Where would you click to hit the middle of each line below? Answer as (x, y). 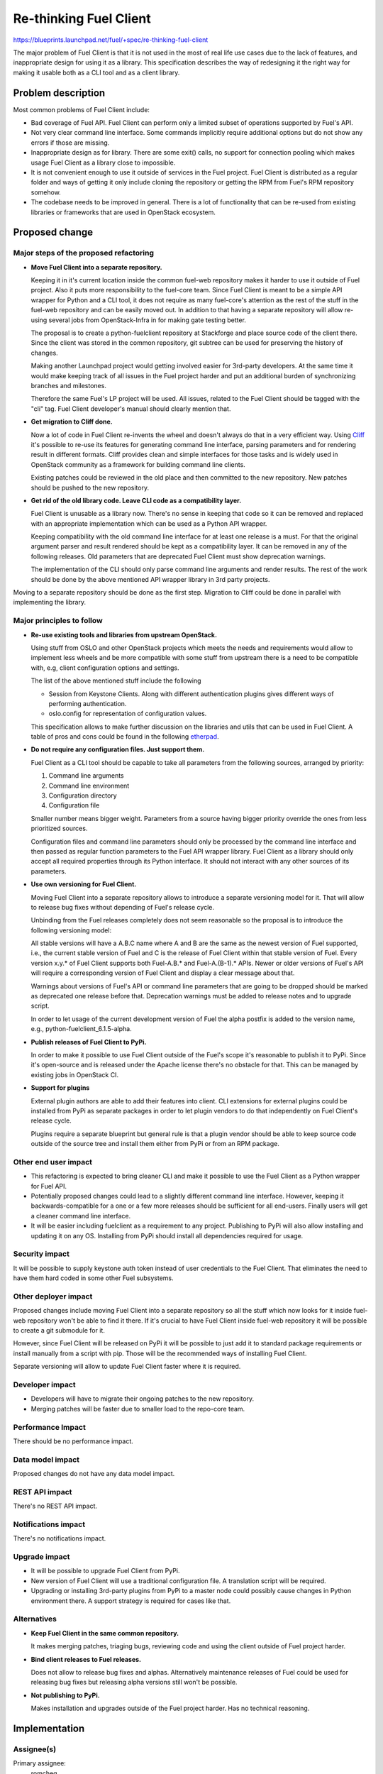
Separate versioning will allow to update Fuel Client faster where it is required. (127, 1367)
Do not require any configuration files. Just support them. (118, 749)
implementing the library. (50, 602)
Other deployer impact (53, 1296)
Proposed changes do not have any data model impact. (94, 1474)
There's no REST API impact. (55, 1506)
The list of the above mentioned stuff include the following (116, 681)
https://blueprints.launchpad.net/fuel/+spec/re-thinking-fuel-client (111, 40)
